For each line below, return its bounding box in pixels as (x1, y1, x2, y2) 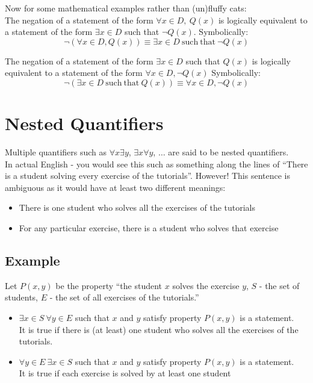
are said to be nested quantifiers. (168, 146, 289, 158)
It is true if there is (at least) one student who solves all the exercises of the (19, 323, 299, 335)
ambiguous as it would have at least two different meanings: (5, 181, 226, 193)
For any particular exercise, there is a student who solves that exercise (19, 222, 279, 234)
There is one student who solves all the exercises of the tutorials (19, 201, 256, 214)
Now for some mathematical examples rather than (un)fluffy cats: (5, 2, 247, 14)
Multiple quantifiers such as (5, 146, 107, 158)
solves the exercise (172, 279, 240, 291)
